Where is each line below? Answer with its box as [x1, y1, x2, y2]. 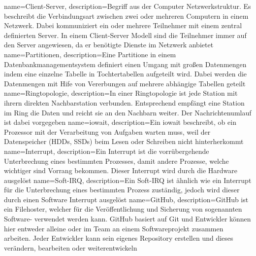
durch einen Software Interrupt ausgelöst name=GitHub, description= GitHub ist [4, 194, 249, 204]
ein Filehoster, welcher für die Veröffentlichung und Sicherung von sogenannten [4, 204, 242, 214]
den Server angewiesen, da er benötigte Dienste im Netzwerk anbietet [4, 39, 214, 50]
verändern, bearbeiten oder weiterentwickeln [4, 242, 137, 253]
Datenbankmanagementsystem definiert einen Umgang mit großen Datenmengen [4, 59, 247, 69]
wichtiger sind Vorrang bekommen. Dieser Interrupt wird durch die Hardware [4, 165, 238, 176]
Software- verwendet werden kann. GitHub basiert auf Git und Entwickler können [4, 214, 251, 224]
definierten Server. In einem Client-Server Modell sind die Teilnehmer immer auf [4, 30, 247, 40]
